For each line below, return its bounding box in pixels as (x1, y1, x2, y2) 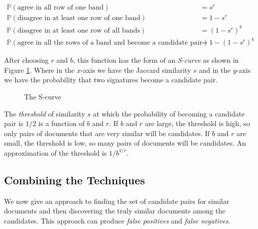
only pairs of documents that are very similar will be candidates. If (4, 128, 210, 138)
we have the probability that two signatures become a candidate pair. (4, 74, 218, 85)
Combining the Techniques (4, 172, 145, 187)
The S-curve (24, 91, 61, 101)
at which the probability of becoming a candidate (93, 108, 245, 119)
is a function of (38, 118, 85, 129)
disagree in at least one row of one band (17, 15, 141, 22)
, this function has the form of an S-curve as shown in (73, 55, 239, 65)
